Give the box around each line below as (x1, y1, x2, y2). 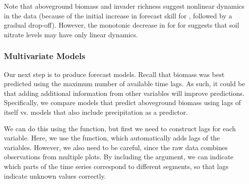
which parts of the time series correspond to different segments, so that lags (4, 161, 229, 171)
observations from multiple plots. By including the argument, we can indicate (4, 152, 233, 162)
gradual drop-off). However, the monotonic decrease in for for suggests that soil (4, 20, 239, 30)
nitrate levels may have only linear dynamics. (4, 29, 138, 39)
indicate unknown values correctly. (4, 170, 106, 181)
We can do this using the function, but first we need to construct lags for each (4, 123, 236, 133)
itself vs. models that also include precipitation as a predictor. (4, 107, 188, 117)
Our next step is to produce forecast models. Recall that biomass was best (4, 69, 225, 79)
